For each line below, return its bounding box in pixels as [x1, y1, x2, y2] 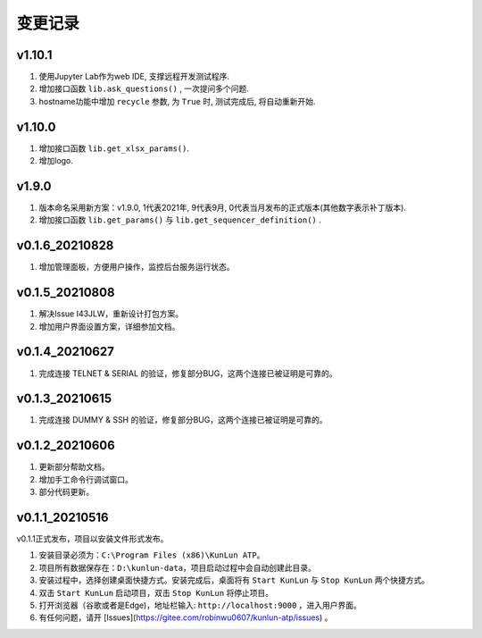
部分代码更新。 [38, 487, 94, 498]
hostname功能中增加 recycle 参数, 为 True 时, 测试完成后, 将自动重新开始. [38, 96, 316, 106]
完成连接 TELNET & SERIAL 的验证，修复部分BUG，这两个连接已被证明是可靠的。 [38, 367, 337, 379]
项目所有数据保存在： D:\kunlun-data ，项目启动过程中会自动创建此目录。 [38, 562, 317, 573]
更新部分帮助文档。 [38, 461, 110, 473]
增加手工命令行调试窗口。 [38, 474, 133, 484]
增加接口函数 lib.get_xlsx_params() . [38, 143, 189, 154]
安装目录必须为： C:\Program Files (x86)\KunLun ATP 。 [38, 550, 265, 560]
